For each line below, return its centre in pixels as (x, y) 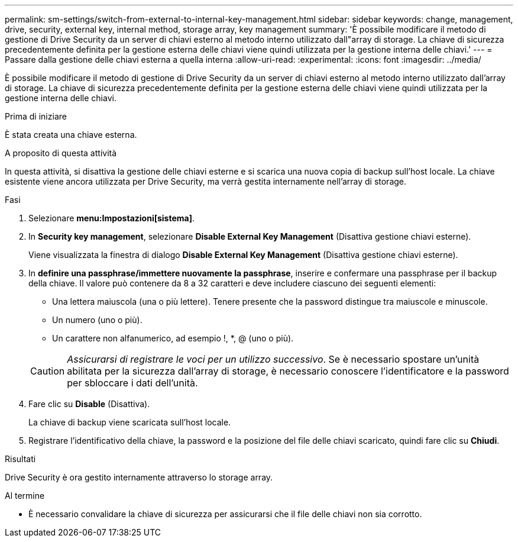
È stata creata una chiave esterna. (71, 135)
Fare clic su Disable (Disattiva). (89, 404)
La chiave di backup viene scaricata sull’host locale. (130, 422)
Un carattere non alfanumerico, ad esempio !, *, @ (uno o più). (173, 338)
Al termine (25, 496)
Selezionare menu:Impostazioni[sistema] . (112, 218)
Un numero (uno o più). (97, 320)
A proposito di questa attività (61, 153)
